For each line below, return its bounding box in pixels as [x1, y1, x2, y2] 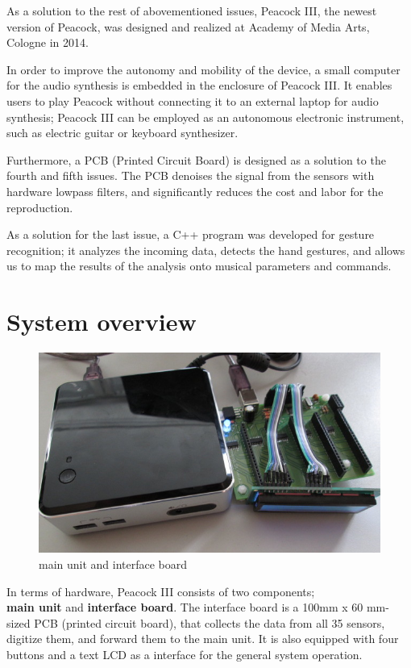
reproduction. [6, 198, 73, 215]
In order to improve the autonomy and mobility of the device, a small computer [6, 61, 401, 77]
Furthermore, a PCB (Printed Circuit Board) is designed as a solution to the [6, 151, 386, 168]
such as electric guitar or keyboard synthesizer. [6, 124, 239, 141]
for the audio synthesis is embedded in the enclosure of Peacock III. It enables [6, 77, 392, 94]
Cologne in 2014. [6, 34, 89, 51]
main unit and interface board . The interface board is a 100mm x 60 [6, 599, 363, 616]
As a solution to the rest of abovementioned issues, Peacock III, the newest [6, 2, 377, 19]
